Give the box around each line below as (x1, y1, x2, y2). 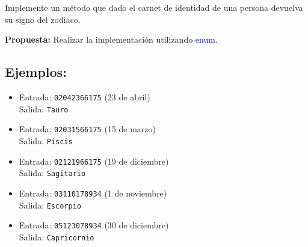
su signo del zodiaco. (5, 13, 81, 25)
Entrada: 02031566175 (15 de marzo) (19, 123, 156, 135)
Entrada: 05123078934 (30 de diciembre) (19, 219, 169, 231)
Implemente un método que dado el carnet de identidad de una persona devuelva (5, 1, 303, 13)
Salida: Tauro (19, 102, 69, 115)
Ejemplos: (5, 63, 67, 81)
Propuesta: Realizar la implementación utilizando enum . (5, 33, 218, 46)
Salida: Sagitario (19, 166, 86, 179)
